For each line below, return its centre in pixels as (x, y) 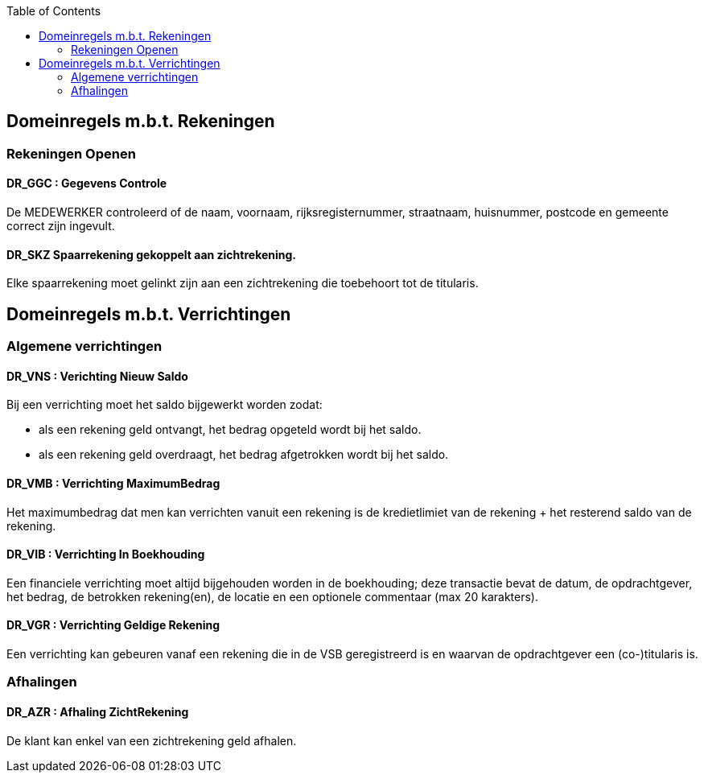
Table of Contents (54, 11)
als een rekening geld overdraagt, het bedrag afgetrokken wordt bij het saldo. (244, 455)
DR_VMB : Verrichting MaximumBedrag (113, 483)
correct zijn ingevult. (61, 226)
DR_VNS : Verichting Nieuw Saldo (97, 376)
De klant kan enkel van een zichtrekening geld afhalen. (152, 740)
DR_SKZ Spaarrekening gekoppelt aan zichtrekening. (152, 254)
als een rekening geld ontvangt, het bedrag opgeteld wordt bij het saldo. (230, 430)
